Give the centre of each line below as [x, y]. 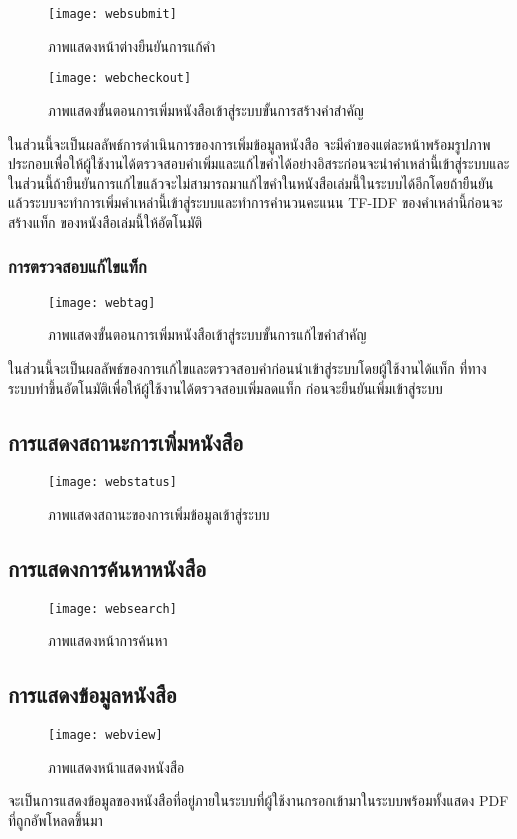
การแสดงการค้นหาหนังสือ [107, 567]
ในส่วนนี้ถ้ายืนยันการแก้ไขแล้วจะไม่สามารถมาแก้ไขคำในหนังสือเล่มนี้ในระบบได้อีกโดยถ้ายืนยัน [251, 182]
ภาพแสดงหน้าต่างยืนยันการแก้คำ [132, 45]
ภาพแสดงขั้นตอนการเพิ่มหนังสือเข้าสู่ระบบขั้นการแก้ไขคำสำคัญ [207, 334]
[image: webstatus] [112, 482]
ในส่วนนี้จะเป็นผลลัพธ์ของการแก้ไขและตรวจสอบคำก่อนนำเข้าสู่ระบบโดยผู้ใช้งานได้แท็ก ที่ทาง [247, 367]
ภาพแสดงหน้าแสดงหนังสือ [116, 766]
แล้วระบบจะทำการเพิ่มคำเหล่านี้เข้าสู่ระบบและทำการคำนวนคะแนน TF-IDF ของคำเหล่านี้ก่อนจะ [255, 202]
